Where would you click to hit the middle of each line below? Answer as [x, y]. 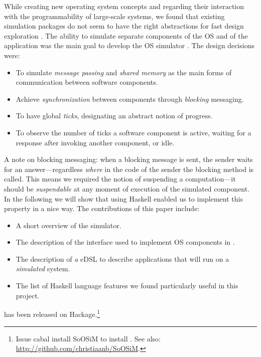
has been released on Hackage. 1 [52, 313]
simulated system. [43, 269]
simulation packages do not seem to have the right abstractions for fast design [124, 26]
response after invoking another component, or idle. [95, 142]
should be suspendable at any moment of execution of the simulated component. [127, 188]
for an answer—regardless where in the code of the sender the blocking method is [129, 169]
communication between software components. [87, 82]
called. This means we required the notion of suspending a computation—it [120, 179]
